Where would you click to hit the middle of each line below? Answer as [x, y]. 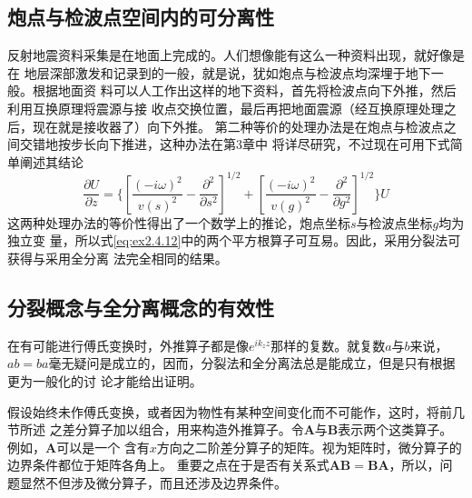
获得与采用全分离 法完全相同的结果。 [118, 259]
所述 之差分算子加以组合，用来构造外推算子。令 [162, 429]
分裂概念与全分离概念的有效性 [141, 308]
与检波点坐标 [394, 222]
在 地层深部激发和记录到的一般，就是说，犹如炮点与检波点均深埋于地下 [219, 72]
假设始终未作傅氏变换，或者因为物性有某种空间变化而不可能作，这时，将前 [230, 411]
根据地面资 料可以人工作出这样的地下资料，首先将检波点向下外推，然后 [244, 90]
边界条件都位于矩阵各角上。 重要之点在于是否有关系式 [168, 465]
